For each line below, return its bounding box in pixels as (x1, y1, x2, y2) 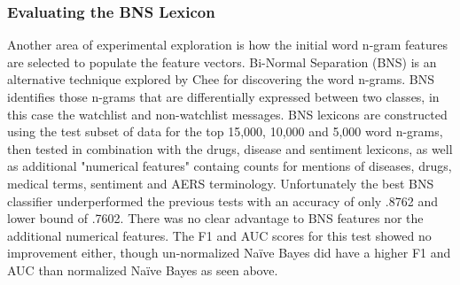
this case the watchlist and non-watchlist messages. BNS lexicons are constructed (7, 104, 448, 123)
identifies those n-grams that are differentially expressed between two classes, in (7, 88, 440, 105)
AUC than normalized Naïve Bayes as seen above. (7, 260, 278, 279)
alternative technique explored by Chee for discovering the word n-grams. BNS (7, 70, 435, 89)
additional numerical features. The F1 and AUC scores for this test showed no (7, 226, 432, 244)
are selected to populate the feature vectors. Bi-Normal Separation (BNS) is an (7, 52, 437, 71)
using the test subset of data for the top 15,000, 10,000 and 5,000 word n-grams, (7, 122, 443, 141)
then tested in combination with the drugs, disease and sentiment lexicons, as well (7, 139, 453, 158)
